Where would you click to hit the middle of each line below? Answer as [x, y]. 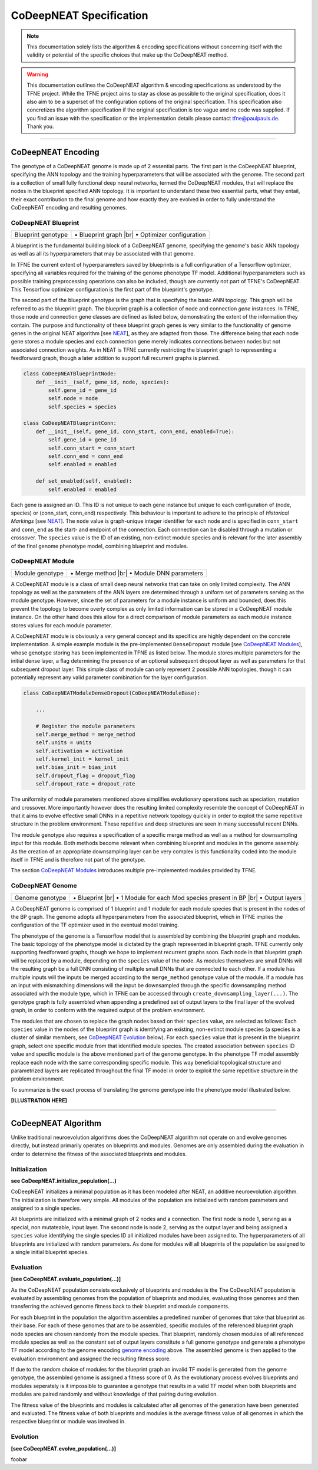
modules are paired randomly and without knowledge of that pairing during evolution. [114, 1394]
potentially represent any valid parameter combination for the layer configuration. [110, 677]
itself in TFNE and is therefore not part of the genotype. [78, 859]
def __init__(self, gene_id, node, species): [102, 382]
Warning [37, 74]
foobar [19, 1459]
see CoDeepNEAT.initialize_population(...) [64, 1181]
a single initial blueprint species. [50, 1252]
